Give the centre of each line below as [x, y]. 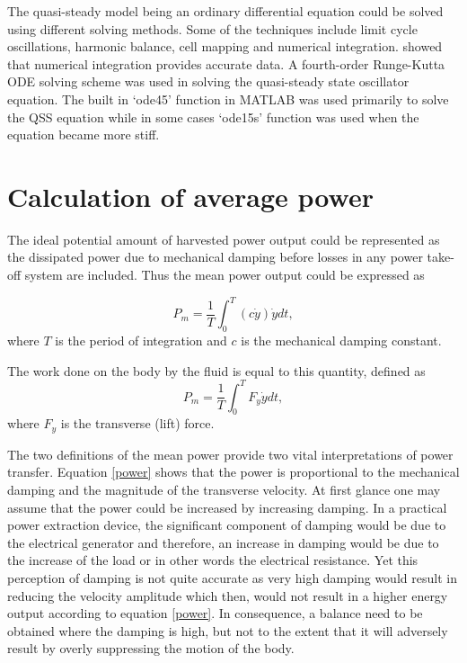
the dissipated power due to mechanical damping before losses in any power [215, 257]
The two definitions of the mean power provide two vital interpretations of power [230, 454]
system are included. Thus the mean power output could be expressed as [225, 275]
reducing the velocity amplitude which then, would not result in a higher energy [228, 595]
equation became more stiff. [84, 134]
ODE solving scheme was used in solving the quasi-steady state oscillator [208, 81]
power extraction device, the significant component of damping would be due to [227, 525]
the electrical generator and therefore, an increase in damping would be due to [223, 542]
